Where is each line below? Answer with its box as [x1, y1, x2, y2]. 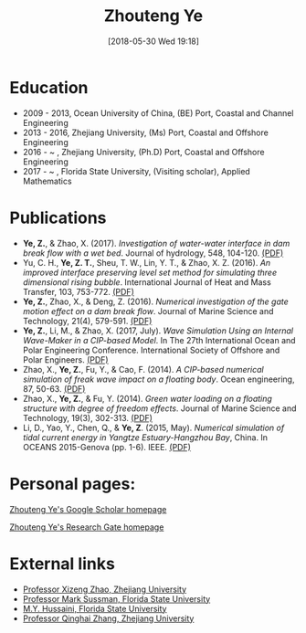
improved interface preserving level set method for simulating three [22, 267, 277, 278]
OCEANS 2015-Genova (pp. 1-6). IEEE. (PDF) [22, 441, 192, 452]
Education [9, 77, 89, 98]
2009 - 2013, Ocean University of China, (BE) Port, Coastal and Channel [22, 107, 294, 119]
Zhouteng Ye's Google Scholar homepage [9, 503, 167, 514]
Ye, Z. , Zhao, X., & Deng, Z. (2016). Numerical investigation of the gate [22, 296, 290, 307]
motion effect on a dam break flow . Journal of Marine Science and [22, 305, 274, 316]
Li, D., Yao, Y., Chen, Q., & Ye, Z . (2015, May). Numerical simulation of [22, 422, 285, 433]
